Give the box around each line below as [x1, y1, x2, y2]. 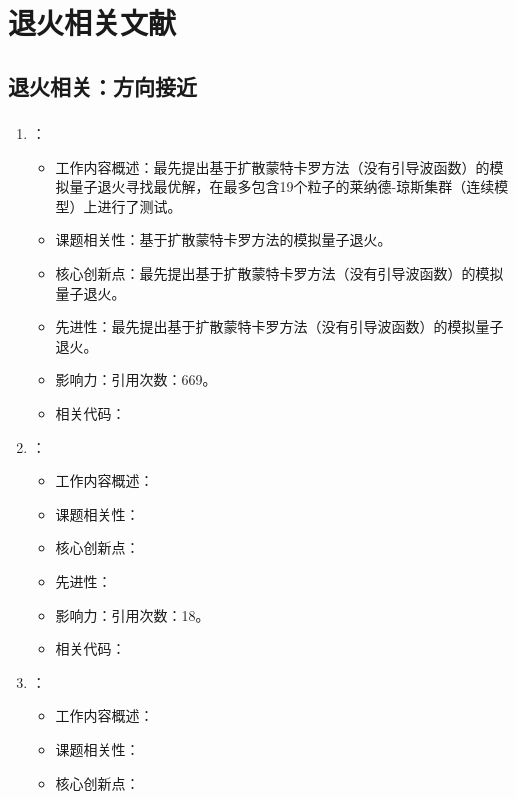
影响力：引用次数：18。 [55, 604, 210, 625]
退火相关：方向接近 [8, 70, 197, 101]
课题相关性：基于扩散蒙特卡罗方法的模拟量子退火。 [55, 229, 392, 250]
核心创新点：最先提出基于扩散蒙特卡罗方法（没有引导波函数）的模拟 [55, 263, 504, 284]
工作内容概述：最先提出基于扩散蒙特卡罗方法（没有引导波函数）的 [55, 156, 490, 177]
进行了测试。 [97, 195, 182, 216]
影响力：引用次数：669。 [55, 369, 217, 390]
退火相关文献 [8, 2, 177, 43]
